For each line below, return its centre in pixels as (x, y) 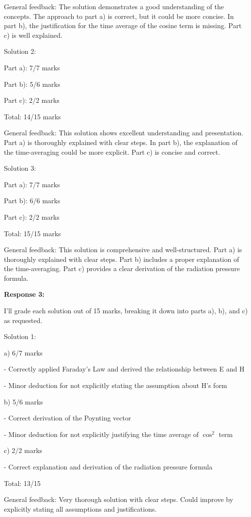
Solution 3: (20, 168)
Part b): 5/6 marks (32, 84)
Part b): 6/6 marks (32, 201)
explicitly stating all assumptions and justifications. (80, 509)
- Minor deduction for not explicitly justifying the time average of (101, 434)
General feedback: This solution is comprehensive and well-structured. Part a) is (123, 250)
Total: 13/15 (22, 483)
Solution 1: (20, 336)
